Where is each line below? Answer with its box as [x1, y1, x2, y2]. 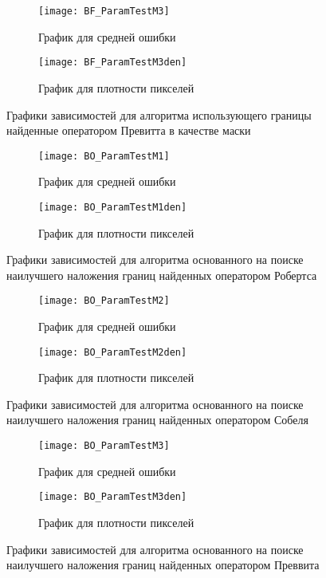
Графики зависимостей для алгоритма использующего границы [6, 106, 312, 123]
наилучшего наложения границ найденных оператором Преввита [6, 556, 320, 573]
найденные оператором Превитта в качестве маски [6, 122, 251, 139]
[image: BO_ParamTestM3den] [38, 491, 187, 503]
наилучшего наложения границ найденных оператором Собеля [6, 411, 308, 428]
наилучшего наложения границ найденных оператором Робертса [6, 266, 317, 283]
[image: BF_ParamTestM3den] [38, 57, 187, 69]
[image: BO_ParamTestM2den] [38, 346, 187, 358]
